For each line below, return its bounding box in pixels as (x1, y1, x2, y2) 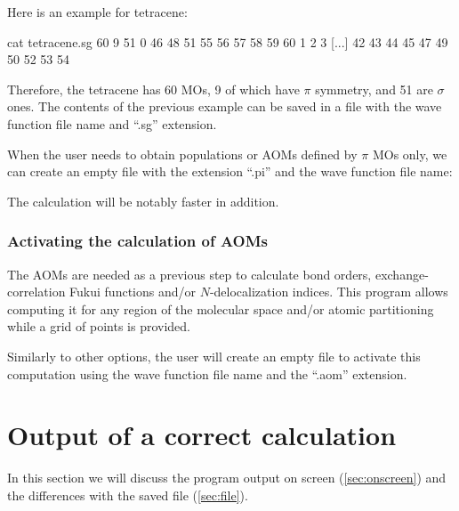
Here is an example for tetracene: (7, 3, 188, 20)
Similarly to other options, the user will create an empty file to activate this (7, 346, 421, 365)
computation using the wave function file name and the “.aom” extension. (7, 364, 407, 383)
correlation (7, 282, 66, 301)
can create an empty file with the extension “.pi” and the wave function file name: (7, 162, 453, 181)
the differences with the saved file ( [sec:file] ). (7, 485, 248, 504)
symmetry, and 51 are (315, 79, 433, 98)
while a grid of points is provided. (7, 317, 190, 336)
